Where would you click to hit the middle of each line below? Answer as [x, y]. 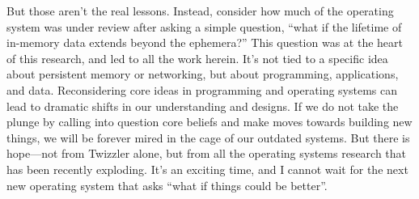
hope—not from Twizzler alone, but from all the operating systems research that [207, 153]
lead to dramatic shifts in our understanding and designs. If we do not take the [203, 106]
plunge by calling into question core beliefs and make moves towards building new [209, 122]
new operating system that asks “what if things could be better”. [167, 185]
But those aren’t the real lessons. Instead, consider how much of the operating [200, 11]
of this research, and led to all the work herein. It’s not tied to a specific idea [197, 58]
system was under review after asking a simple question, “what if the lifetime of [204, 26]
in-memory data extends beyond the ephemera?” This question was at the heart [205, 42]
